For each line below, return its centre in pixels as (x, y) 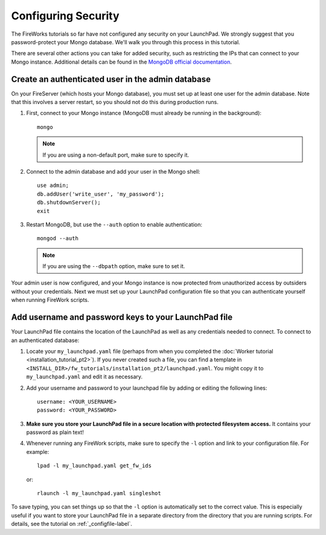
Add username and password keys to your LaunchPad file (122, 317)
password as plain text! (55, 432)
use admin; (53, 185)
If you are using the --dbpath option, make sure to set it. (114, 266)
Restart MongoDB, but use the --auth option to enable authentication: (114, 225)
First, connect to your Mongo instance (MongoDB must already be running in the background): (144, 113)
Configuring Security (66, 16)
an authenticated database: (45, 340)
